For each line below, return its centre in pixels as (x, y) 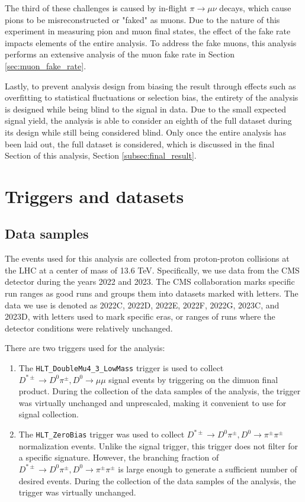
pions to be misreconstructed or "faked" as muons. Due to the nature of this (142, 19)
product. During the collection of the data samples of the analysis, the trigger (160, 391)
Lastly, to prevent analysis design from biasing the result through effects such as (150, 86)
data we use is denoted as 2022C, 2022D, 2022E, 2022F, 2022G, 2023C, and (142, 305)
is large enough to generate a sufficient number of (208, 469)
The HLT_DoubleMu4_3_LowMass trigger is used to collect (121, 368)
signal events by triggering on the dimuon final (193, 379)
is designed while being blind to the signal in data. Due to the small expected (145, 109)
